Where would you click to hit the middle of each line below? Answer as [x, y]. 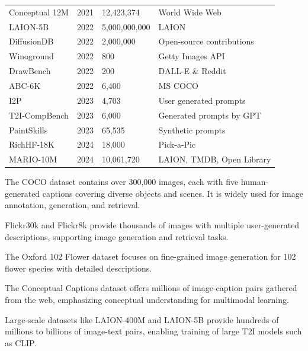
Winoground [31, 56]
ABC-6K [25, 85]
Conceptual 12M [39, 12]
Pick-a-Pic [177, 144]
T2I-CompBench [39, 115]
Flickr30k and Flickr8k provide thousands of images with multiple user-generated [152, 225]
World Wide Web [190, 12]
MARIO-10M [33, 159]
